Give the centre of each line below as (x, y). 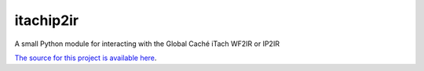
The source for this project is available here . (86, 58)
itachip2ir (47, 20)
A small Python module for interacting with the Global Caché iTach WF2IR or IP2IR (147, 44)
